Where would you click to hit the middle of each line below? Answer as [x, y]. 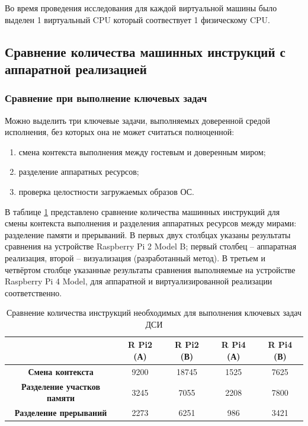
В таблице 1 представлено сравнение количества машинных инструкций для [142, 211]
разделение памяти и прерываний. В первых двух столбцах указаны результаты [148, 234]
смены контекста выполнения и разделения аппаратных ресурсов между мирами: [151, 223]
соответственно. [33, 292]
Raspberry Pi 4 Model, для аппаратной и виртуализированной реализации [139, 281]
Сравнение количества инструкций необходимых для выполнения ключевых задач [154, 313]
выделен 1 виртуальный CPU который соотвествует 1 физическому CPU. [137, 19]
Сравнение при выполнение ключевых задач [106, 98]
